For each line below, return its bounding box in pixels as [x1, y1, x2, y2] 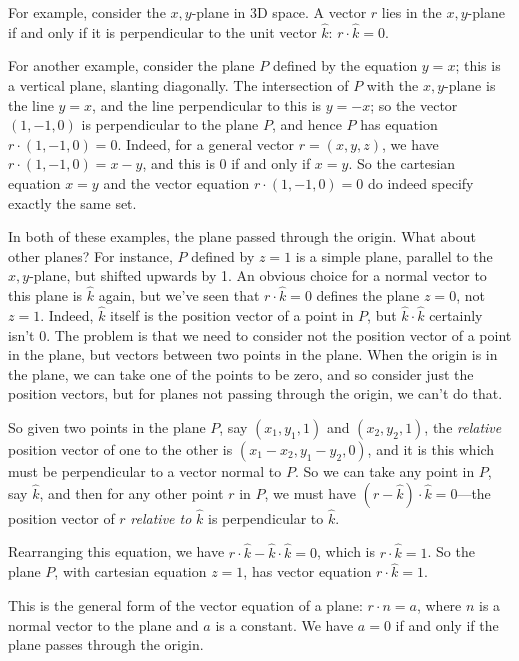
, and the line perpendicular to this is [92, 94, 322, 115]
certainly [429, 304, 483, 325]
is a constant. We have [215, 614, 354, 635]
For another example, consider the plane [8, 55, 255, 76]
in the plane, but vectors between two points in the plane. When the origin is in [8, 344, 498, 365]
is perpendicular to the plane [81, 114, 259, 135]
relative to [130, 507, 192, 528]
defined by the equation [272, 55, 418, 76]
